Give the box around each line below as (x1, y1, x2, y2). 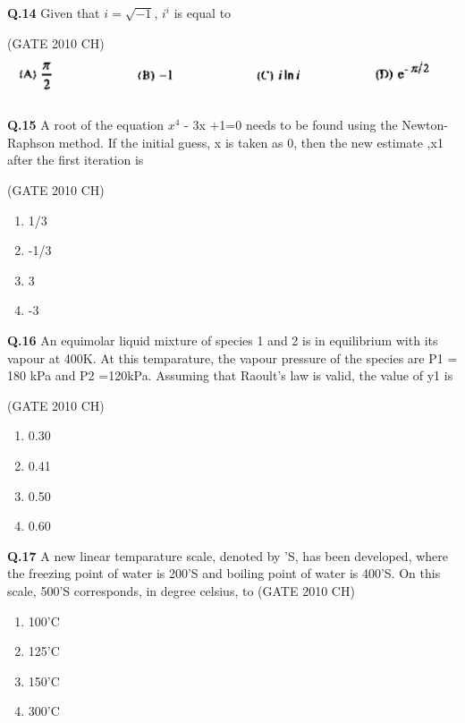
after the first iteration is (7, 150, 144, 169)
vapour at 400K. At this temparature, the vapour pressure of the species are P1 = (7, 348, 458, 367)
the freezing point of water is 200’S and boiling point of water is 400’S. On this (7, 564, 441, 583)
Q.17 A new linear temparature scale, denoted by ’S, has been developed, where (7, 546, 449, 565)
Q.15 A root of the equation (7, 115, 165, 134)
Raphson (7, 132, 55, 151)
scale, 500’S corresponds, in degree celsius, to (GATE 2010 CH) (7, 581, 355, 600)
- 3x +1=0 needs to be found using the (184, 115, 398, 134)
